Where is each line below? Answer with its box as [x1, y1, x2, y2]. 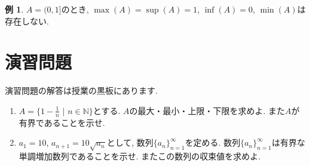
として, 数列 [106, 136, 154, 149]
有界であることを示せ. [19, 116, 105, 128]
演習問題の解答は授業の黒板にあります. [5, 84, 158, 97]
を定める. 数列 [185, 136, 241, 149]
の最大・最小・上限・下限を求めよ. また [129, 104, 285, 116]
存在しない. [5, 14, 49, 27]
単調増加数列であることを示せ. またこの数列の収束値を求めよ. [19, 150, 261, 162]
